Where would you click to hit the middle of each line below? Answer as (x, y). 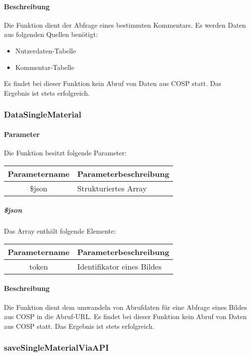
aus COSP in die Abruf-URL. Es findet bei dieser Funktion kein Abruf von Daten (125, 316)
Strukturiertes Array (112, 188)
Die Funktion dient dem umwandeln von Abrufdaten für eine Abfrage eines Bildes (125, 307)
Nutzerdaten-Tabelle (46, 50)
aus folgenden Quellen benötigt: (51, 34)
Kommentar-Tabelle (45, 67)
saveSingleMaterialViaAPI (56, 348)
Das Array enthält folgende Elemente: (60, 231)
